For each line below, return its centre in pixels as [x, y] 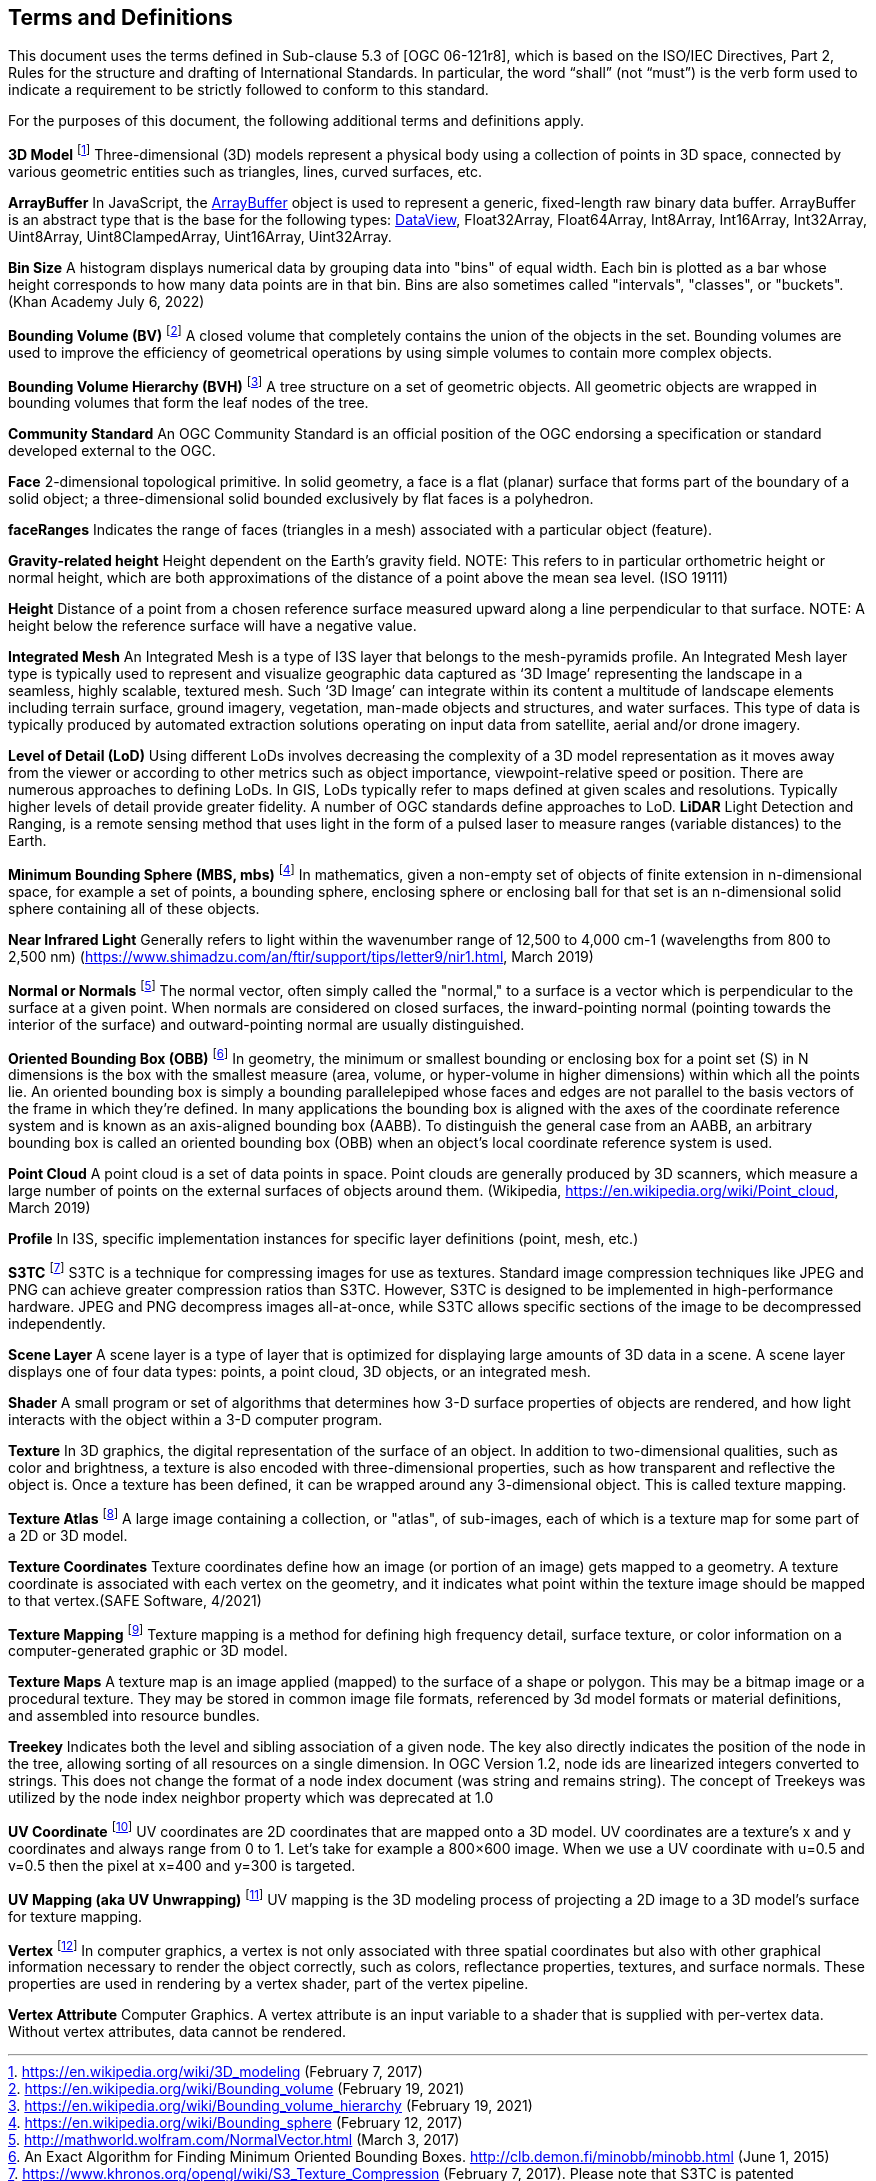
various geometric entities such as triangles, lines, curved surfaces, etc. [245, 172]
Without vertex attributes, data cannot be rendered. [177, 2032]
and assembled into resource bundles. [134, 1716]
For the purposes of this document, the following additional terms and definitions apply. [296, 121]
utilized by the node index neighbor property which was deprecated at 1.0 [251, 1798]
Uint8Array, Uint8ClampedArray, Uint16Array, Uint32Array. [200, 237]
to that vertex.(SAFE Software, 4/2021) [135, 1600]
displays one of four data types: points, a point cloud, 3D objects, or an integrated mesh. [299, 1372]
